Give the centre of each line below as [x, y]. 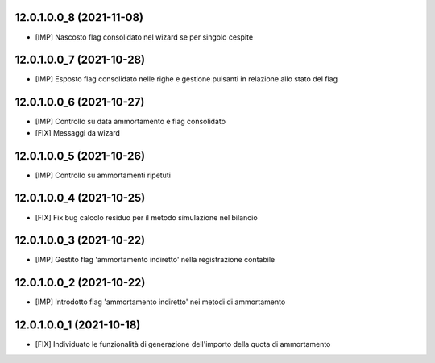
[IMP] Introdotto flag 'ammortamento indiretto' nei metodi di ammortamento [160, 302]
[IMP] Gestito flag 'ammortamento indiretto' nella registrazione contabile [155, 260]
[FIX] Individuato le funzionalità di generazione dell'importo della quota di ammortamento [183, 344]
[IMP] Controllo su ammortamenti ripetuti [103, 175]
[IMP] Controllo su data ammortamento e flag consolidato [130, 122]
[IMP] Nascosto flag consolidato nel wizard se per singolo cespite [144, 37]
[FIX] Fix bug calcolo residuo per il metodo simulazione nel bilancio [146, 217]
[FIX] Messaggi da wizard [78, 132]
